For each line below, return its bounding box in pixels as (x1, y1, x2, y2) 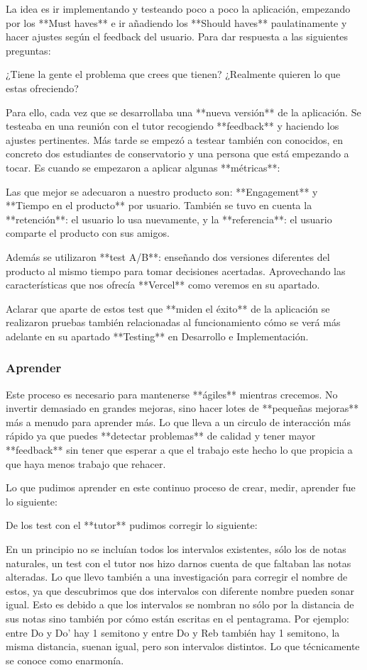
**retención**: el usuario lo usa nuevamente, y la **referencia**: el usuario (6, 211, 332, 226)
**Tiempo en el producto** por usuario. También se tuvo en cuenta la (6, 198, 312, 213)
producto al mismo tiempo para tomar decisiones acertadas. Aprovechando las (6, 263, 346, 278)
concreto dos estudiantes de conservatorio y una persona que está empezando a (6, 146, 349, 161)
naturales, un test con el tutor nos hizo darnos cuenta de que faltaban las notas (6, 555, 351, 570)
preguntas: (6, 43, 51, 57)
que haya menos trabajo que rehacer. (6, 456, 166, 471)
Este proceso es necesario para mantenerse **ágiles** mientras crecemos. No (6, 386, 338, 401)
